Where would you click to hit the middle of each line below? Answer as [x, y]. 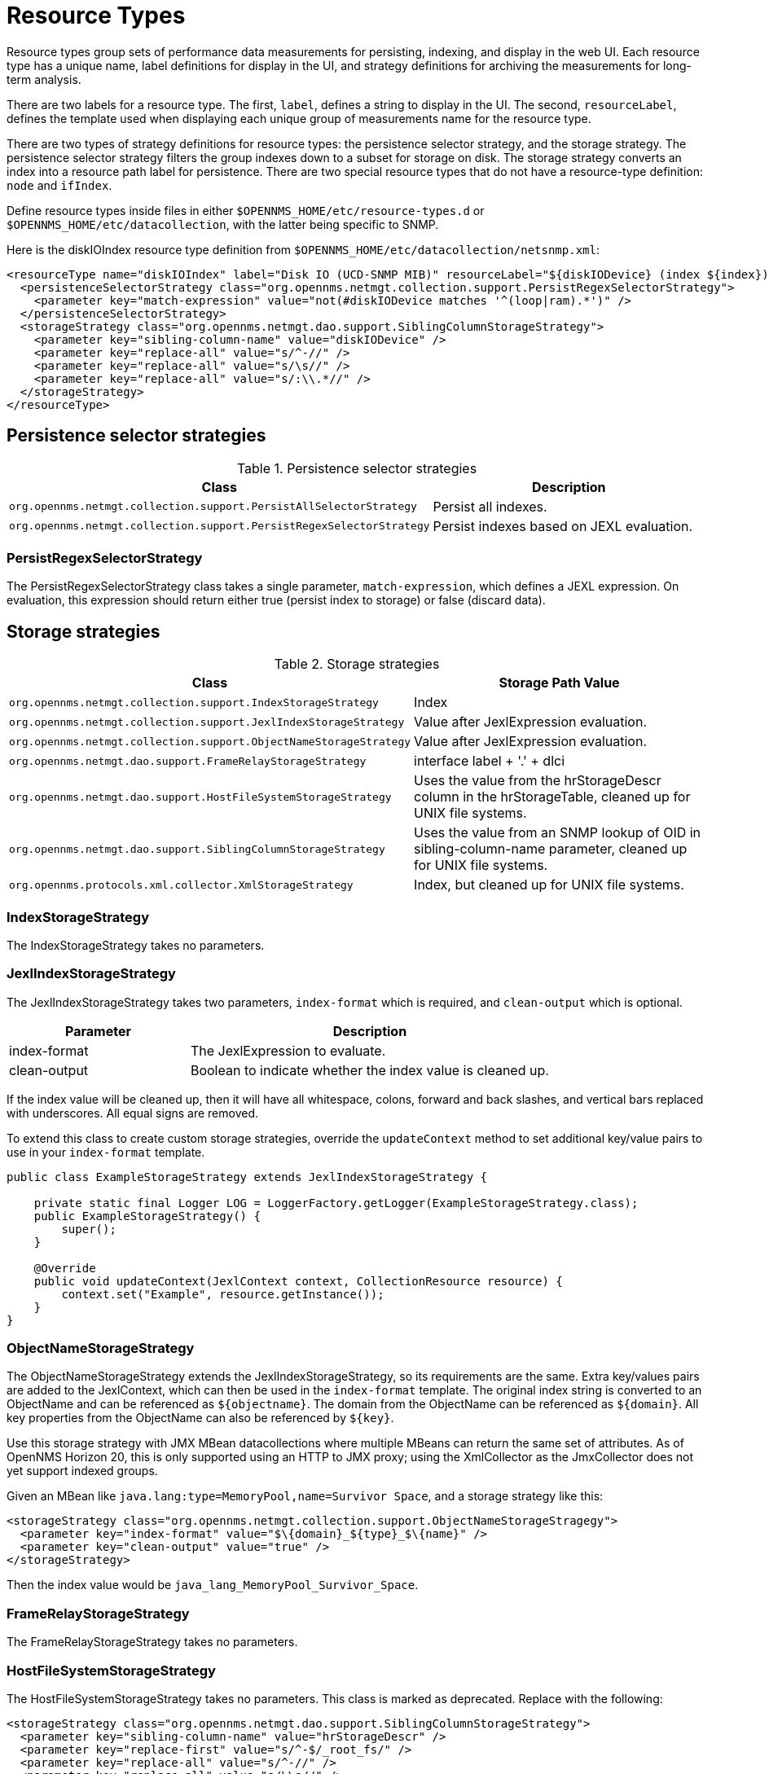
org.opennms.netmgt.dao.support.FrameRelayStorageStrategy [188, 761]
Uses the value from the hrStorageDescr [538, 781]
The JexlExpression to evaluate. [288, 1050]
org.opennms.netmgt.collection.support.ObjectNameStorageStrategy [210, 741]
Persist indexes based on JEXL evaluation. [563, 526]
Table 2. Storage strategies [357, 664]
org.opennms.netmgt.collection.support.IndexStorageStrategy [194, 702]
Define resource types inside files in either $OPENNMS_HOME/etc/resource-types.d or [246, 210]
